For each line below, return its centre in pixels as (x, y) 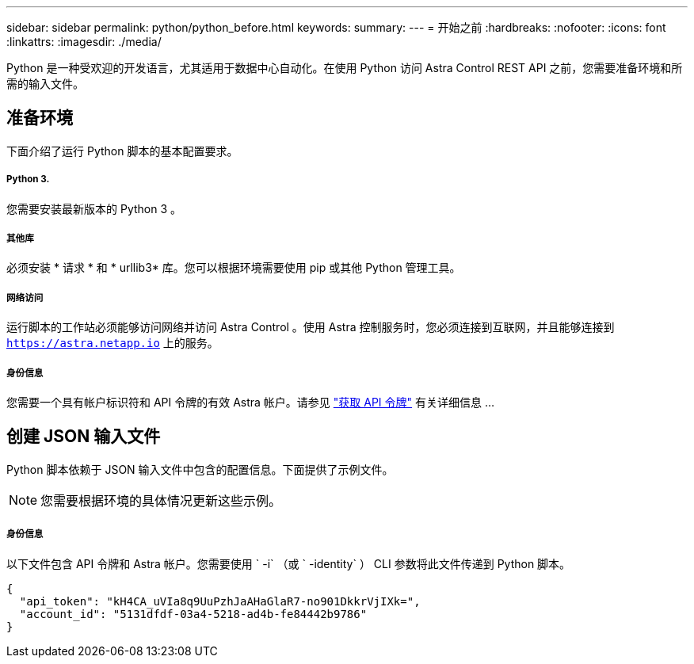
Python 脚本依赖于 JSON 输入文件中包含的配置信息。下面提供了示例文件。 (200, 469)
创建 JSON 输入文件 (84, 437)
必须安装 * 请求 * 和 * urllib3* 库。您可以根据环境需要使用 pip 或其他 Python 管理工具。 (234, 268)
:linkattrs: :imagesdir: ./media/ (84, 42)
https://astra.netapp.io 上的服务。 (112, 343)
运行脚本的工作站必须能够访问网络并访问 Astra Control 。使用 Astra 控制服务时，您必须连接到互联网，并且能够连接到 (311, 327)
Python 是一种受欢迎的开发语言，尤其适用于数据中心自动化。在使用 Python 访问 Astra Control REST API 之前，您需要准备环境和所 (345, 68)
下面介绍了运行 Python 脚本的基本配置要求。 (122, 151)
